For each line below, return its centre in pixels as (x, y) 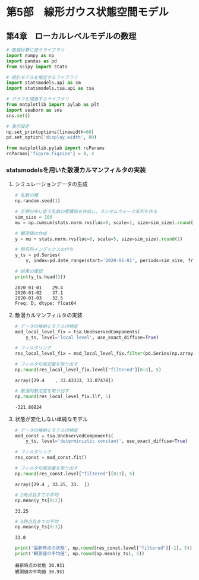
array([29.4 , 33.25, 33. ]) (52, 484)
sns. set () (18, 116)
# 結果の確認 (29, 272)
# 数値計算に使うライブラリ (36, 50)
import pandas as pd (32, 61)
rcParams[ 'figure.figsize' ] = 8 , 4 (50, 154)
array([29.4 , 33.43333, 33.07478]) (64, 380)
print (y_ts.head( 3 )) (40, 277)
